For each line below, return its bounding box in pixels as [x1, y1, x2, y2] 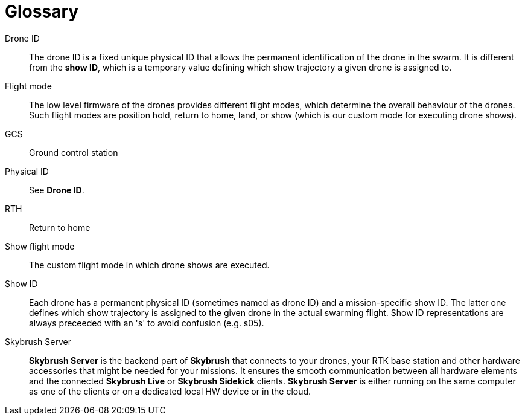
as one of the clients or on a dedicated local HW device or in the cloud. [29, 386, 311, 396]
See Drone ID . [29, 184, 84, 195]
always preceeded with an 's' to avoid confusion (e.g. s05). [29, 317, 264, 328]
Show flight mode [5, 241, 75, 251]
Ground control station [29, 147, 118, 158]
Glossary [5, 1, 79, 22]
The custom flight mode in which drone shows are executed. [29, 259, 270, 270]
